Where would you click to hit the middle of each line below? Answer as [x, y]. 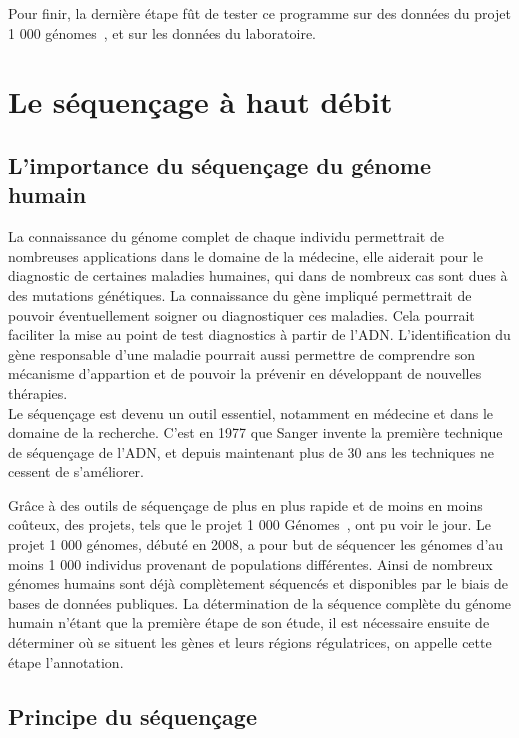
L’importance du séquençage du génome [220, 164]
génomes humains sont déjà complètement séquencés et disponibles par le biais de [258, 583]
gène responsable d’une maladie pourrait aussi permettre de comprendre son [241, 353]
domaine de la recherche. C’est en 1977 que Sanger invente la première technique [255, 432]
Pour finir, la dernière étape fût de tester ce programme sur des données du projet [259, 13]
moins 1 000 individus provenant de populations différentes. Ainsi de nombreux [250, 563]
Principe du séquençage [132, 715]
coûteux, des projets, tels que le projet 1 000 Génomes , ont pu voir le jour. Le [249, 524]
